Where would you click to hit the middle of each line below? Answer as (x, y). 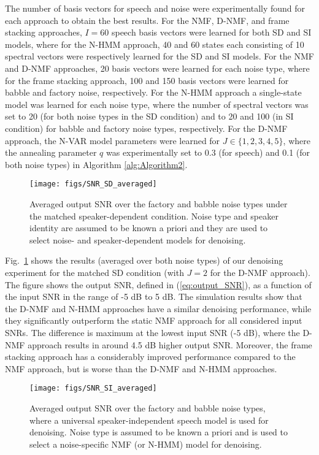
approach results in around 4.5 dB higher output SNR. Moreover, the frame (170, 344)
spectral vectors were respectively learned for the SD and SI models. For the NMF (159, 56)
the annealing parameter (51, 152)
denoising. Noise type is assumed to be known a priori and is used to (159, 432)
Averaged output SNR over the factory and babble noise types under (159, 203)
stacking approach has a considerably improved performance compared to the (150, 357)
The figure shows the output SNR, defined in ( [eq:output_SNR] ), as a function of (158, 284)
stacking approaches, (44, 32)
